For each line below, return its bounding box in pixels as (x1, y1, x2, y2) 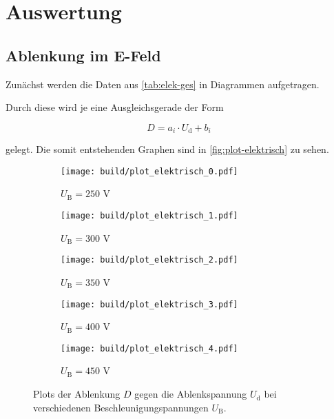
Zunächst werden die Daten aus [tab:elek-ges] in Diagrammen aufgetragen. (6, 76, 320, 91)
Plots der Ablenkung (33, 387, 121, 401)
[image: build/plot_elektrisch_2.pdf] (61, 255, 238, 265)
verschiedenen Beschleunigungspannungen (33, 400, 209, 414)
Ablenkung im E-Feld (6, 44, 161, 65)
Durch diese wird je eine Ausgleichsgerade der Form (6, 100, 224, 114)
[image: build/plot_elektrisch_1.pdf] (61, 211, 238, 221)
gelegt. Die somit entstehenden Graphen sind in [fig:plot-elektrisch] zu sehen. (6, 142, 329, 156)
